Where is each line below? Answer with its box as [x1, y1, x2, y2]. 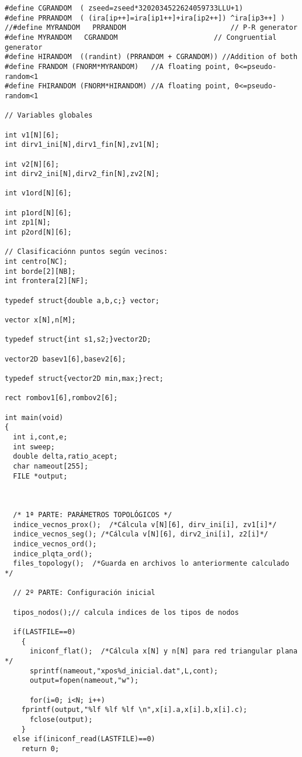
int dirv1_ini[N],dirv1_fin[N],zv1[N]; [5, 140, 159, 149]
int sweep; [13, 442, 55, 451]
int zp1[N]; [5, 218, 51, 227]
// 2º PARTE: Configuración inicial [13, 589, 155, 597]
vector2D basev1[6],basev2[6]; [5, 355, 126, 363]
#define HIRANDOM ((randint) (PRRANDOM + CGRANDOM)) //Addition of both [5, 53, 298, 61]
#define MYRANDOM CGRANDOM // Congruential [5, 33, 277, 42]
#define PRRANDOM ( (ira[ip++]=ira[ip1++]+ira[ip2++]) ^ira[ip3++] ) [5, 13, 285, 22]
